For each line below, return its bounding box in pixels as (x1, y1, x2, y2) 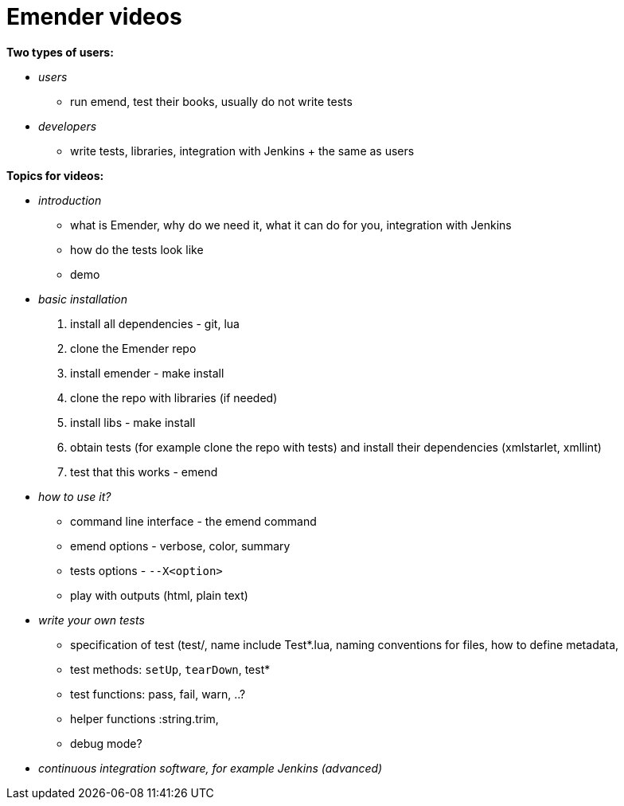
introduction (38, 193, 102, 207)
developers (38, 119, 97, 133)
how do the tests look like (70, 242, 204, 256)
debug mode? (70, 736, 142, 750)
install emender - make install (70, 366, 224, 380)
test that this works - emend (70, 464, 218, 479)
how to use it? (38, 489, 111, 503)
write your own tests (38, 612, 145, 627)
